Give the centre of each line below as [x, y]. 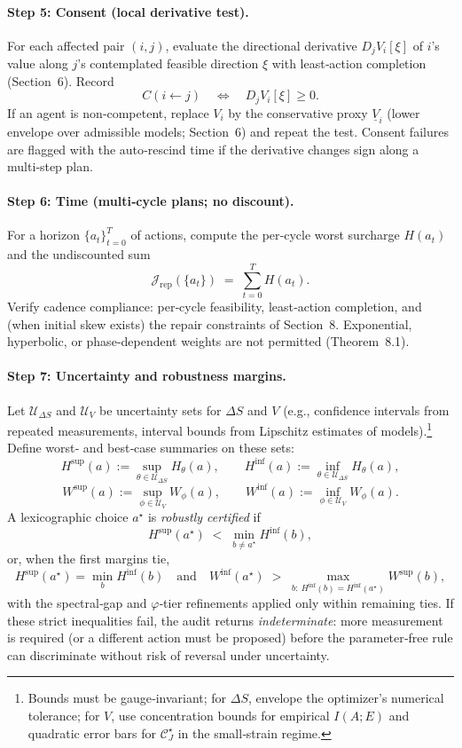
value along [38, 63]
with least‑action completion [349, 63]
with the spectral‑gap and [77, 603]
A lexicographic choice [68, 517]
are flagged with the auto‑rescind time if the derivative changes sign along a [213, 149]
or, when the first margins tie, [89, 559]
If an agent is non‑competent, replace [108, 112]
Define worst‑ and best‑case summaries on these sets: [151, 448]
